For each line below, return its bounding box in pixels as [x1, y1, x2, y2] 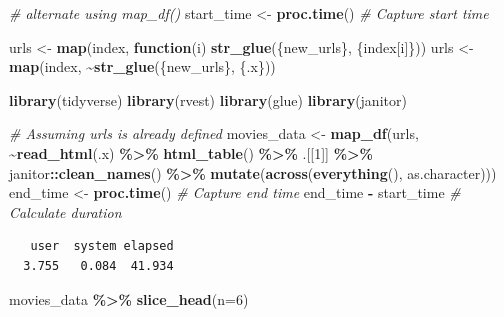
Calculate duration [9, 201, 122, 222]
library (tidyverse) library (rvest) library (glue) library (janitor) [9, 89, 407, 110]
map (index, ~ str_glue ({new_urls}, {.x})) [9, 56, 276, 77]
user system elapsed [30, 239, 174, 254]
